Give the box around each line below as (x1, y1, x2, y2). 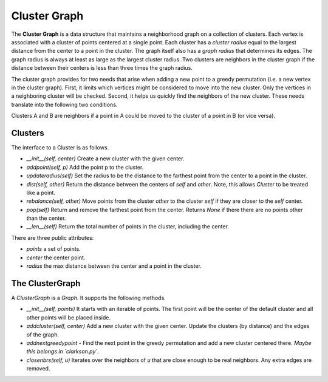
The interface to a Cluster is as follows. (11, 143, 109, 151)
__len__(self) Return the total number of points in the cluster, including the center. (26, 223, 229, 230)
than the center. (26, 214, 66, 222)
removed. (26, 365, 50, 372)
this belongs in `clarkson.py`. (26, 348, 100, 355)
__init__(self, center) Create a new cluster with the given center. (26, 155, 185, 162)
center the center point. (26, 254, 86, 261)
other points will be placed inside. (26, 313, 111, 321)
